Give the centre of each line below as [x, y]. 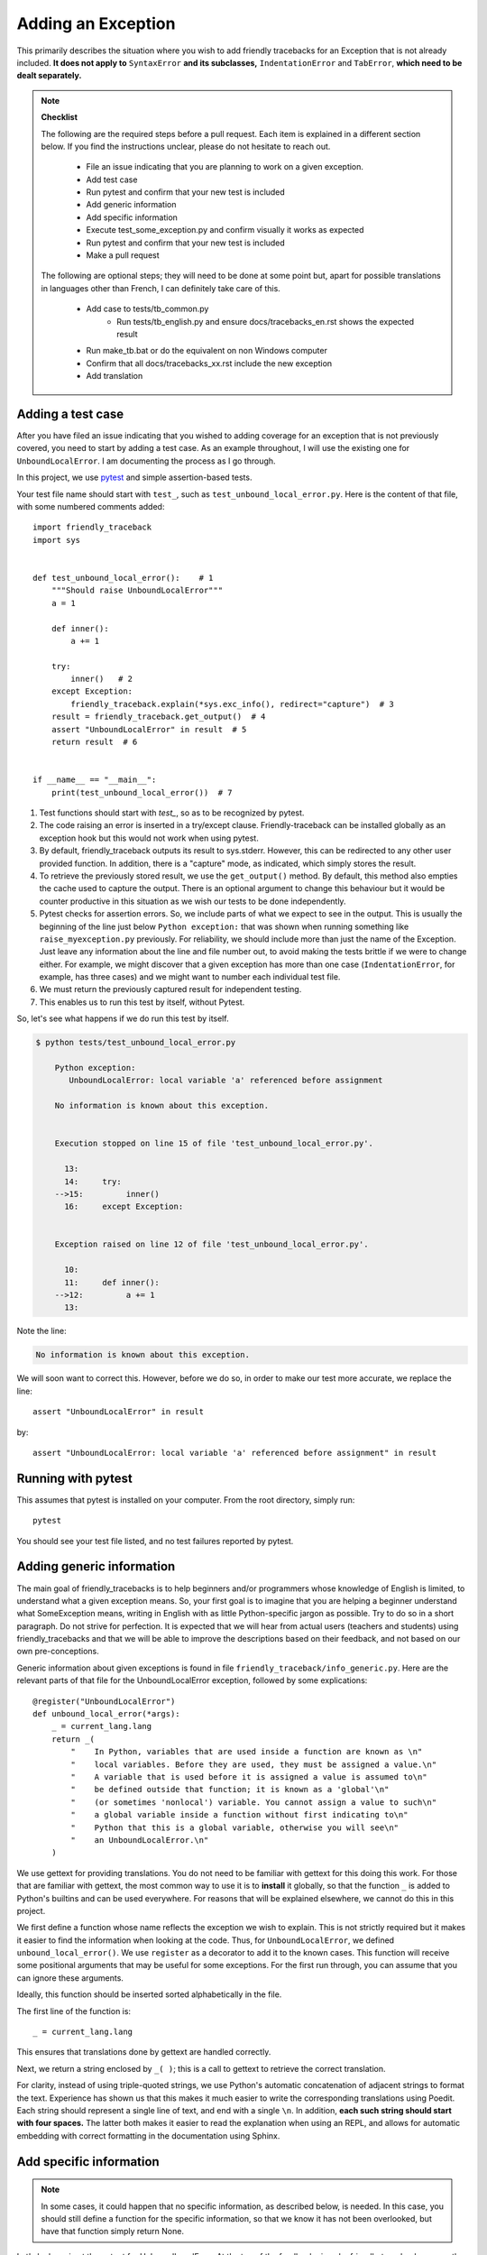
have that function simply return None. [113, 2232]
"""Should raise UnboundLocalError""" [137, 590]
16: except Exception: [124, 1207]
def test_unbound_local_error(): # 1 [123, 578]
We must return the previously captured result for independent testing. [170, 989]
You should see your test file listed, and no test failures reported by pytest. [155, 1541]
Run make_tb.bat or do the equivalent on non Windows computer [207, 351]
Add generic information [131, 205]
